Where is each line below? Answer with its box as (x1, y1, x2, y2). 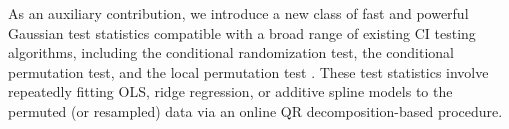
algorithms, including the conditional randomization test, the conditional (8, 42, 454, 63)
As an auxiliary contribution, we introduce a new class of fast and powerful (8, 3, 469, 23)
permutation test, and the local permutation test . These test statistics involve (8, 61, 489, 82)
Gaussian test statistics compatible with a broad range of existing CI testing (8, 22, 476, 43)
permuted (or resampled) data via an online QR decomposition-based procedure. (8, 100, 503, 121)
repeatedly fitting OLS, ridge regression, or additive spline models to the (8, 81, 453, 102)
